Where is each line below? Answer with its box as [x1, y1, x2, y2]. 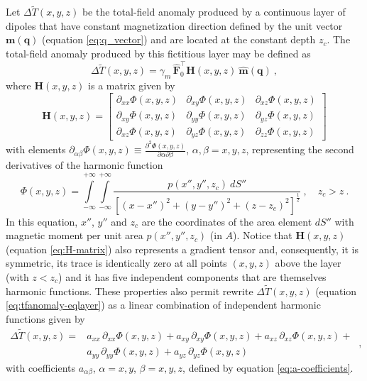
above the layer [275, 255, 341, 270]
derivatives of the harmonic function [6, 158, 163, 172]
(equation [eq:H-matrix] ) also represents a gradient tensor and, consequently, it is [6, 241, 358, 256]
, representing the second [246, 142, 354, 157]
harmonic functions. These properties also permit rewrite [6, 283, 253, 298]
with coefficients [6, 360, 76, 375]
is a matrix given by [88, 78, 175, 93]
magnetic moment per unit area [6, 228, 143, 243]
